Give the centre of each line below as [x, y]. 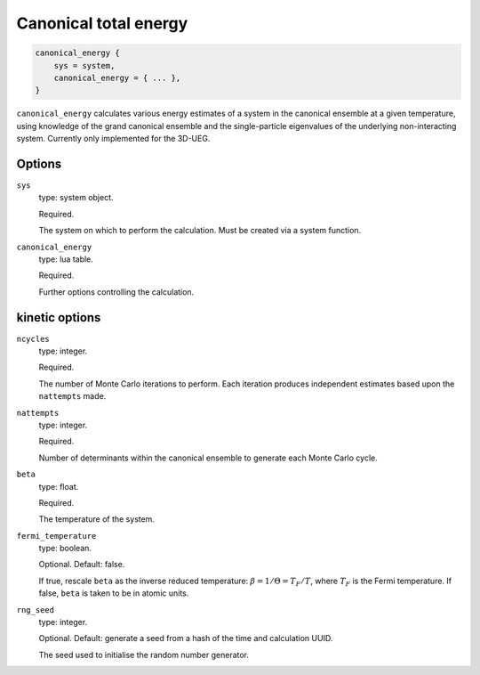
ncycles [33, 339]
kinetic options [59, 317]
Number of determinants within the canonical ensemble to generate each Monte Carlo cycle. [208, 458]
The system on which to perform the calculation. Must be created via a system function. [200, 231]
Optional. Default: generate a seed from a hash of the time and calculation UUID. [186, 638]
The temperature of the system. [97, 519]
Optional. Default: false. [82, 565]
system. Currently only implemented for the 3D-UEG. [113, 139]
